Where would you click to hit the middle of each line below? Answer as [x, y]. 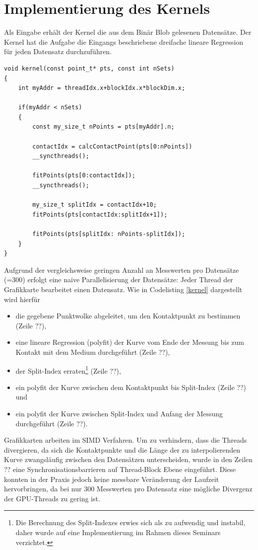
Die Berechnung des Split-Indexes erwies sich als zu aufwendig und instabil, [130, 522]
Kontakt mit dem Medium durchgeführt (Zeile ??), [93, 352]
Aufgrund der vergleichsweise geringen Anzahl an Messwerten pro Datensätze [122, 270]
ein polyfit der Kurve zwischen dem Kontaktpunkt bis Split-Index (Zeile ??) [131, 387]
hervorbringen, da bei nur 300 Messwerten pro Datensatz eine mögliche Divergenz [128, 489]
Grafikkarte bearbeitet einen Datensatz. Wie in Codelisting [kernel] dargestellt [123, 289]
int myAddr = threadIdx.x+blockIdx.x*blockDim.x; [102, 88]
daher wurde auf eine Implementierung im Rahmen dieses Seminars [118, 532]
